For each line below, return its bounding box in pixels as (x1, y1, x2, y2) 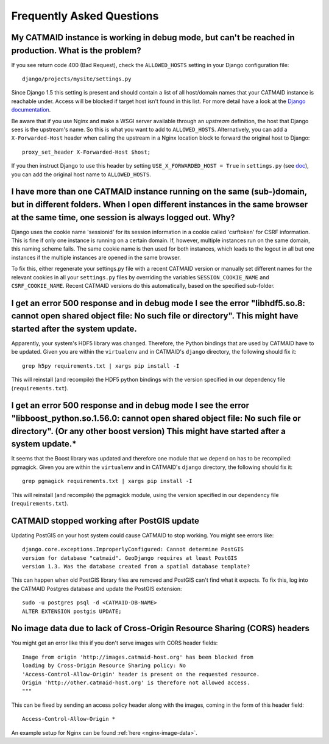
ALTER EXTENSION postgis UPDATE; (22, 607, 122, 615)
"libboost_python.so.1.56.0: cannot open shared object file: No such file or (11, 413, 301, 424)
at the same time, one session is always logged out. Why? (11, 212, 236, 223)
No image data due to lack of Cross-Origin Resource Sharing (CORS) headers (11, 623, 310, 634)
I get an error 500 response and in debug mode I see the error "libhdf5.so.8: (11, 298, 306, 308)
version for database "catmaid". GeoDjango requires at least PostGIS (22, 554, 238, 561)
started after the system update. (11, 324, 137, 334)
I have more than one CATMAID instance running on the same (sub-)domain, (11, 187, 307, 197)
